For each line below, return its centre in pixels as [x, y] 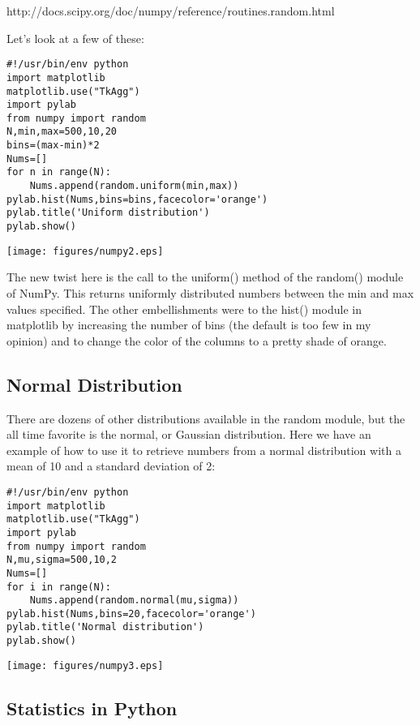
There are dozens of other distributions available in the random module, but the [206, 418]
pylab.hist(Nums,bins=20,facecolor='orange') [131, 613]
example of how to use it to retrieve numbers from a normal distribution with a [204, 450]
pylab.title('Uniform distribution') [108, 213]
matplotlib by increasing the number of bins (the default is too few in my [189, 325]
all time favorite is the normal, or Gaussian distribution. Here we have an [189, 434]
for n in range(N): [59, 172]
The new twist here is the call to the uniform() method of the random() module [205, 277]
